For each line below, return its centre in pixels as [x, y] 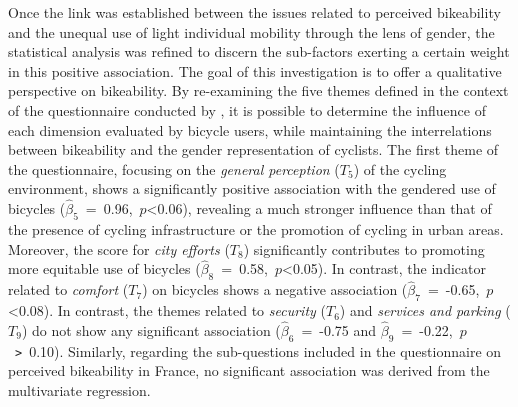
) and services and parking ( [425, 310]
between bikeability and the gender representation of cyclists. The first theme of [253, 149]
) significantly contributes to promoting [364, 248]
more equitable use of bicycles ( [104, 268]
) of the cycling [400, 168]
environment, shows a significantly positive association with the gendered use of [252, 188]
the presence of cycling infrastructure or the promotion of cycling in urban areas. [256, 228]
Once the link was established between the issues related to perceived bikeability [254, 12]
